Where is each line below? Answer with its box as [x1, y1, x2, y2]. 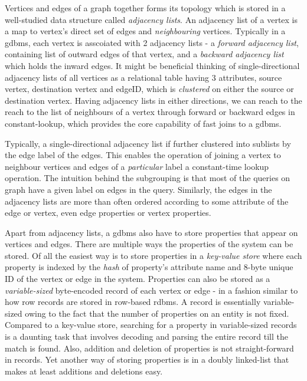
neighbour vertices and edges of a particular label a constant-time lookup [5, 160, 269, 172]
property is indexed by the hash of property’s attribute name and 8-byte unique [5, 261, 293, 273]
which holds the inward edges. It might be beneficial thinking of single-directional [5, 59, 300, 71]
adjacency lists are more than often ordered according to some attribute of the [5, 195, 289, 207]
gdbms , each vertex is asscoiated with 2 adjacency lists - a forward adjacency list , [5, 36, 299, 48]
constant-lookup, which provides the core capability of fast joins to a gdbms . [5, 117, 282, 129]
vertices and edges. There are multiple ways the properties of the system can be [5, 238, 293, 250]
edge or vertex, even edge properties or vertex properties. [5, 206, 211, 219]
